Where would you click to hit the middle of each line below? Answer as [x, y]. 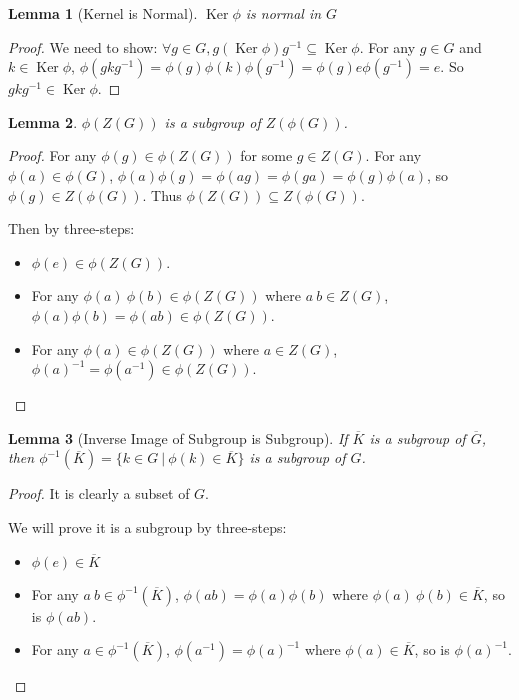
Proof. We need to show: [83, 46]
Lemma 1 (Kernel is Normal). [103, 13]
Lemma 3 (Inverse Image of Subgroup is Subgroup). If [178, 437]
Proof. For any [52, 155]
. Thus [162, 194]
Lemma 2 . [43, 121]
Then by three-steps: [71, 228]
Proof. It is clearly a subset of [99, 493]
